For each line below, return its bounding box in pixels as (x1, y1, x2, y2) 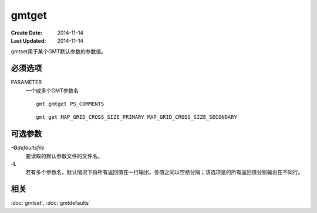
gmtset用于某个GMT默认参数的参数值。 (11, 48, 107, 55)
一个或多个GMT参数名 (25, 87, 79, 94)
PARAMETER (11, 79, 42, 86)
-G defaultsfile (11, 144, 45, 152)
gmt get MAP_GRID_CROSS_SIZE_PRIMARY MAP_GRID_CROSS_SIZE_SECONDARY (36, 114, 237, 121)
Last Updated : (11, 37, 46, 44)
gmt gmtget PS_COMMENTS (36, 101, 104, 108)
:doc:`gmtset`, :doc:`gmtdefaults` (11, 200, 91, 207)
